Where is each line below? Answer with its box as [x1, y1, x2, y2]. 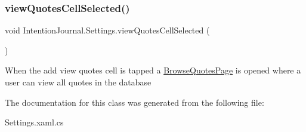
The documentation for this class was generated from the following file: [5, 96, 264, 108]
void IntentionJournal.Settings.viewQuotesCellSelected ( [5, 24, 210, 36]
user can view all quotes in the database [5, 76, 152, 88]
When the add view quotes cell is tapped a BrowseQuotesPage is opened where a [5, 64, 301, 76]
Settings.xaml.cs [5, 116, 64, 128]
